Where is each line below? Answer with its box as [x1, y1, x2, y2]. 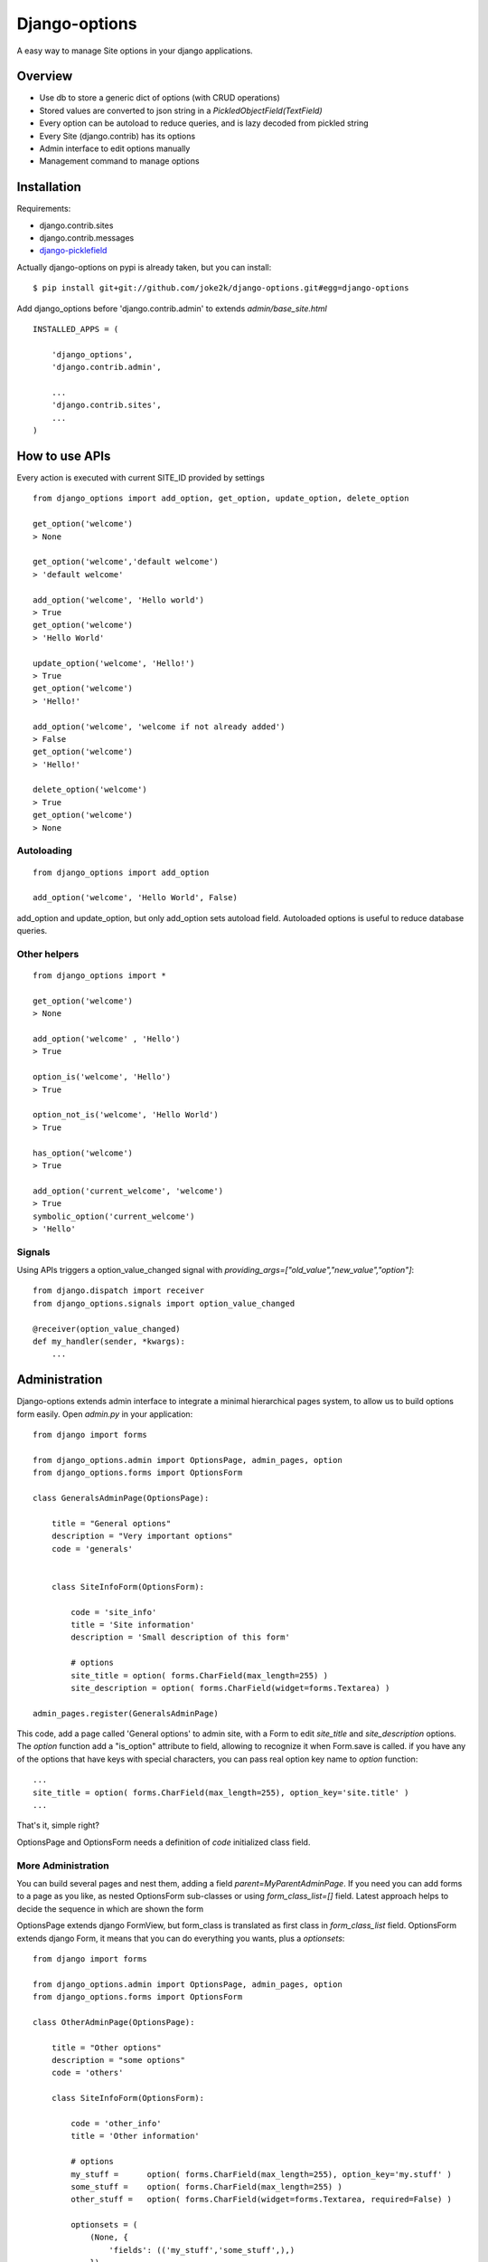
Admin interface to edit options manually [39, 143, 191, 154]
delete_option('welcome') [33, 784, 148, 795]
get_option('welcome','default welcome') [33, 556, 219, 567]
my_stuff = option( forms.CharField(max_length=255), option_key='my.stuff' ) [70, 2169, 452, 2180]
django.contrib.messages [39, 233, 135, 243]
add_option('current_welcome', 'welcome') [33, 1185, 224, 1196]
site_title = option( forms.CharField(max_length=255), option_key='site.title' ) [33, 1787, 409, 1798]
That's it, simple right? [16, 1820, 99, 1831]
